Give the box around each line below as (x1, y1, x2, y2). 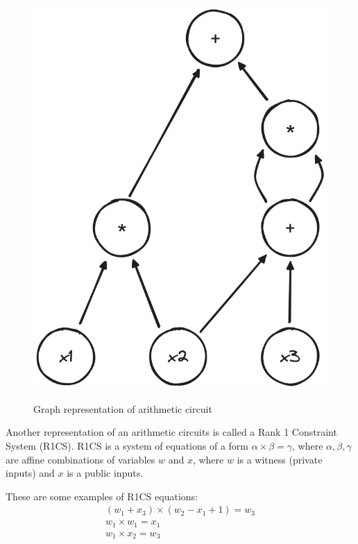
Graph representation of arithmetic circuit (33, 401, 212, 416)
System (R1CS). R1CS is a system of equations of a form (6, 439, 248, 452)
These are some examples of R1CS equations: (6, 488, 198, 503)
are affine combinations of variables (6, 452, 155, 466)
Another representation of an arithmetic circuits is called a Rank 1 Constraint (6, 425, 337, 439)
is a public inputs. (67, 466, 144, 480)
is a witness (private (237, 452, 323, 466)
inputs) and (6, 466, 55, 480)
